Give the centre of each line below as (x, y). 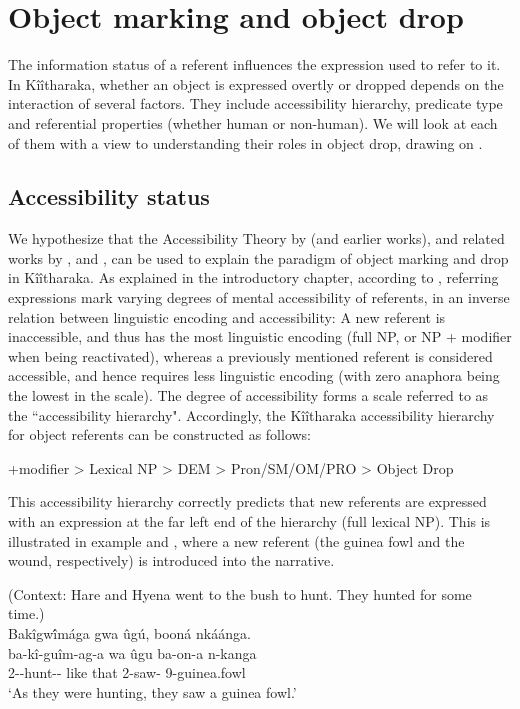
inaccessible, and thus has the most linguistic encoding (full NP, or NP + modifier (260, 336)
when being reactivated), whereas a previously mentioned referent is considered (250, 355)
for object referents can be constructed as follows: (160, 434)
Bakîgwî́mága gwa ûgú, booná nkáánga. (129, 632)
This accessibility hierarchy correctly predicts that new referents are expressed (247, 501)
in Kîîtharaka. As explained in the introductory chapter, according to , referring (253, 277)
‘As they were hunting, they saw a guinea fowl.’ (152, 691)
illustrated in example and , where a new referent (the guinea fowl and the (236, 540)
